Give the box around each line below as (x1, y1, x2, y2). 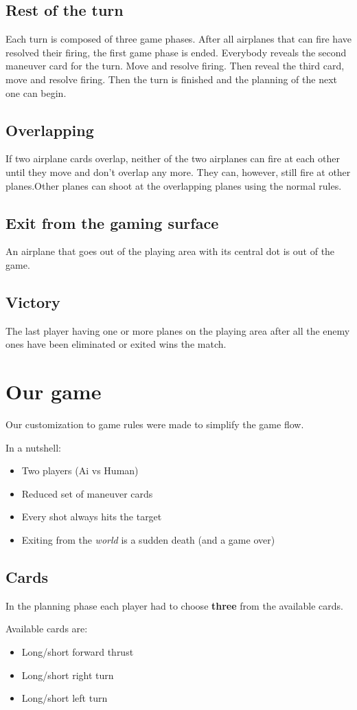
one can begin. (5, 85, 67, 100)
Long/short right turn (21, 667, 114, 682)
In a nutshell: (5, 440, 61, 454)
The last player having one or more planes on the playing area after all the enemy (5, 323, 350, 337)
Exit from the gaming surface (5, 212, 219, 233)
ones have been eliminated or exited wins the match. (5, 337, 227, 351)
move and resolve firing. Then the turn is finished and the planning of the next (5, 71, 337, 86)
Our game (5, 377, 102, 406)
